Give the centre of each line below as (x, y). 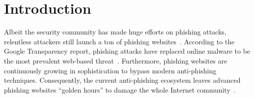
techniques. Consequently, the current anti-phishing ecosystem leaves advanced (122, 80)
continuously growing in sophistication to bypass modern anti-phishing (110, 70)
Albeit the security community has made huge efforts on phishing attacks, (115, 32)
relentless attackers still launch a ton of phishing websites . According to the (119, 41)
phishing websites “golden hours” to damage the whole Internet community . (120, 89)
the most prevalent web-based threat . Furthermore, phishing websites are (116, 60)
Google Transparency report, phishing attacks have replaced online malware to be (127, 51)
